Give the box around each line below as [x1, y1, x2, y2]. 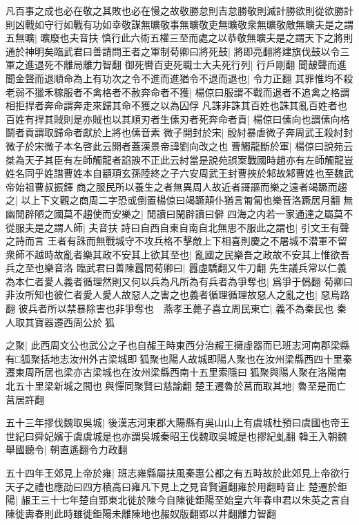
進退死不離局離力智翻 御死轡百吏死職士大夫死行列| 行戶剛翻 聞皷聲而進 [24, 57, 347, 72]
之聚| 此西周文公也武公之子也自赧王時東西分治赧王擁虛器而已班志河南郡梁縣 [6, 338, 350, 352]
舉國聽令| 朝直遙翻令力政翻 [6, 442, 128, 457]
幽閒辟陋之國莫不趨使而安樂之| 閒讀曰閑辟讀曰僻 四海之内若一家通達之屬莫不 [6, 206, 353, 220]
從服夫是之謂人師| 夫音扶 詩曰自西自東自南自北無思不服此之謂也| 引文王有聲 [6, 220, 349, 234]
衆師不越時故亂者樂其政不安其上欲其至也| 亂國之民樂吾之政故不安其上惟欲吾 [6, 247, 350, 261]
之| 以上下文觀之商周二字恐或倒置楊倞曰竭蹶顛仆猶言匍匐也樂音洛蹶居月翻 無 [6, 193, 353, 207]
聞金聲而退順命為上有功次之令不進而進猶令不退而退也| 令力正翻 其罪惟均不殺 [6, 70, 353, 85]
